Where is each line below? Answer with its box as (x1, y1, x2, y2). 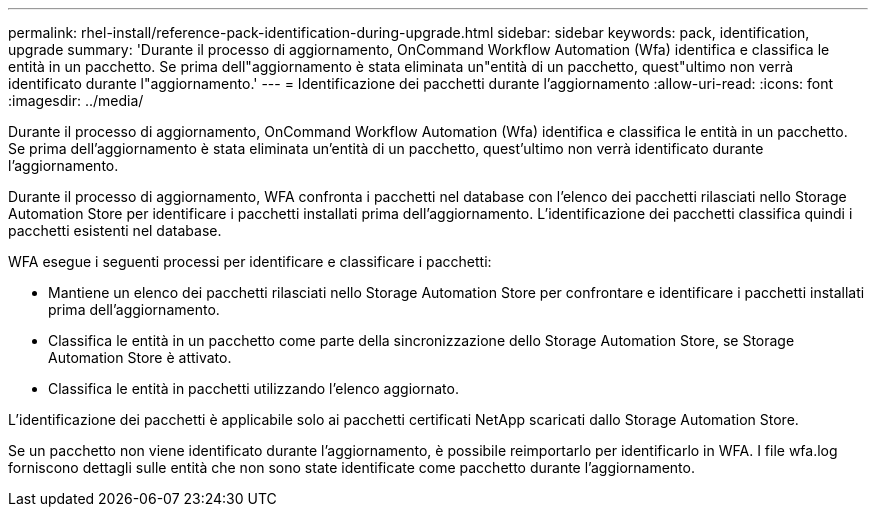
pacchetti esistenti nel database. (8, 222, 222, 239)
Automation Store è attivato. (48, 349, 232, 366)
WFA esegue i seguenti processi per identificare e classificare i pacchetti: (8, 253, 492, 270)
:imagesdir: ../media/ (8, 92, 144, 109)
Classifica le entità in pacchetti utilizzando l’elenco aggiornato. (48, 380, 459, 397)
